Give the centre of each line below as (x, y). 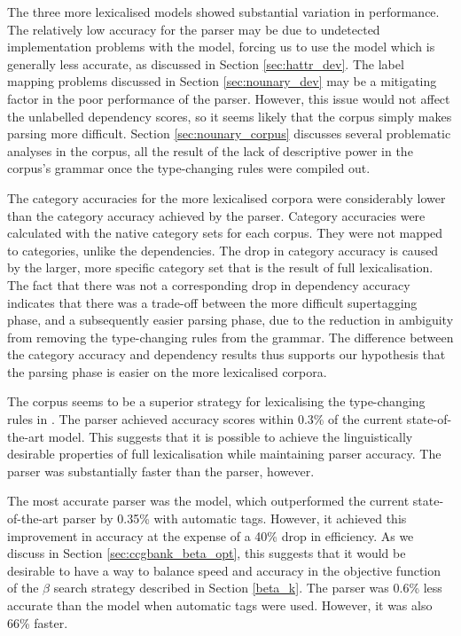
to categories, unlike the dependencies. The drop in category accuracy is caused (223, 250)
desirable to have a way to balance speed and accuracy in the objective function (224, 570)
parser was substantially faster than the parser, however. (161, 471)
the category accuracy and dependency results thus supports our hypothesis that (227, 354)
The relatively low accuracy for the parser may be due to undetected (194, 29)
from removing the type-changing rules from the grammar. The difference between (230, 337)
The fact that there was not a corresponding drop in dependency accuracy (209, 284)
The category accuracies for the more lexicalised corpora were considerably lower (227, 197)
